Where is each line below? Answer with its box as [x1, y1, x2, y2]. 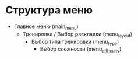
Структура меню [5, 4, 93, 17]
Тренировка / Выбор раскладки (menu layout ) [22, 30, 132, 39]
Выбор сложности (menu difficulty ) [40, 46, 122, 54]
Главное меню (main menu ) [13, 23, 79, 31]
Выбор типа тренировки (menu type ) [31, 38, 119, 47]
